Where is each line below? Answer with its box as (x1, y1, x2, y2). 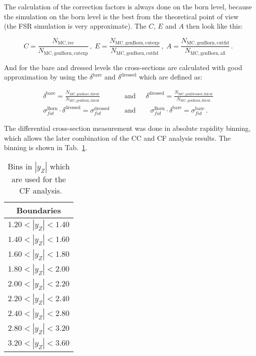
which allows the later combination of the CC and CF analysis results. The (4, 132, 231, 143)
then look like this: (186, 21, 243, 31)
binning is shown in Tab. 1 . (4, 142, 87, 153)
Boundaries (16, 204, 61, 216)
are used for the (11, 173, 66, 185)
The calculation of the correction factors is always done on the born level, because (4, 1, 252, 11)
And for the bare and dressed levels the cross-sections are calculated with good (4, 62, 242, 72)
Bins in (7, 160, 33, 172)
